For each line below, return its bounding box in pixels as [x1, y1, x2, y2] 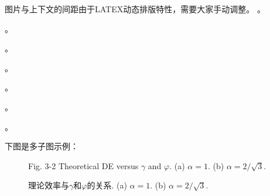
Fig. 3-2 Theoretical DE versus [28, 159, 139, 171]
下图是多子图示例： [5, 140, 78, 152]
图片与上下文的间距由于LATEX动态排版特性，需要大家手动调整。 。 [5, 3, 265, 15]
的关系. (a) [87, 179, 127, 191]
